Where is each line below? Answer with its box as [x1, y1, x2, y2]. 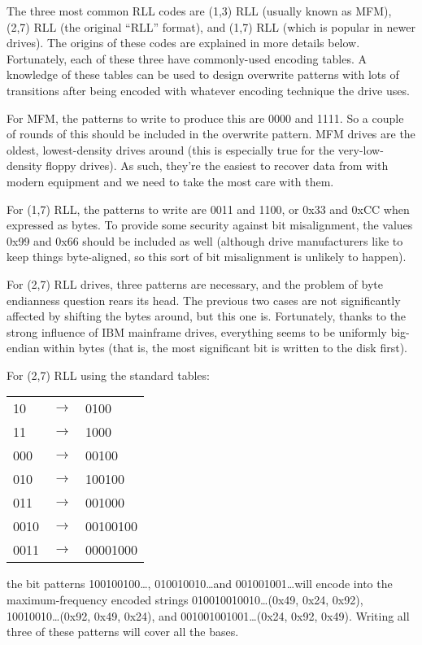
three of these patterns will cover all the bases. [7, 623, 239, 640]
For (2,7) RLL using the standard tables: [7, 366, 210, 383]
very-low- [337, 141, 384, 158]
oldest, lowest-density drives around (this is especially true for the [7, 141, 335, 158]
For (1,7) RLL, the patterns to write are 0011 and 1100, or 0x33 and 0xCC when [7, 200, 410, 217]
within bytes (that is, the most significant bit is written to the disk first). [43, 339, 407, 356]
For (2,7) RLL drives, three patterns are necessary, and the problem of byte [7, 275, 383, 292]
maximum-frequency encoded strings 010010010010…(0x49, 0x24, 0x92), [7, 591, 363, 608]
